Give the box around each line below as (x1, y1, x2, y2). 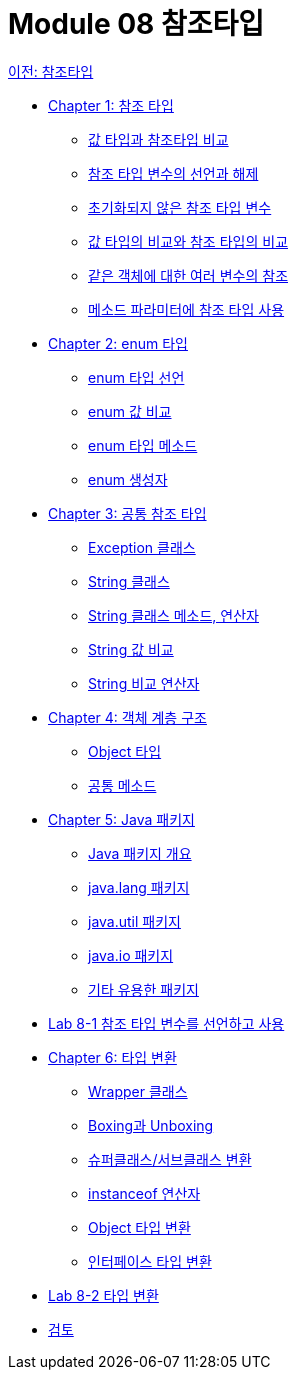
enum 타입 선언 (88, 368, 185, 386)
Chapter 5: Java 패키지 (48, 810, 195, 828)
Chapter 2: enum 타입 (48, 334, 188, 352)
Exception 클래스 (88, 538, 196, 556)
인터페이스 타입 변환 (88, 1252, 212, 1270)
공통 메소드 (88, 776, 157, 794)
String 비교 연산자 (88, 674, 200, 692)
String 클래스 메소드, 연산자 (88, 606, 259, 624)
